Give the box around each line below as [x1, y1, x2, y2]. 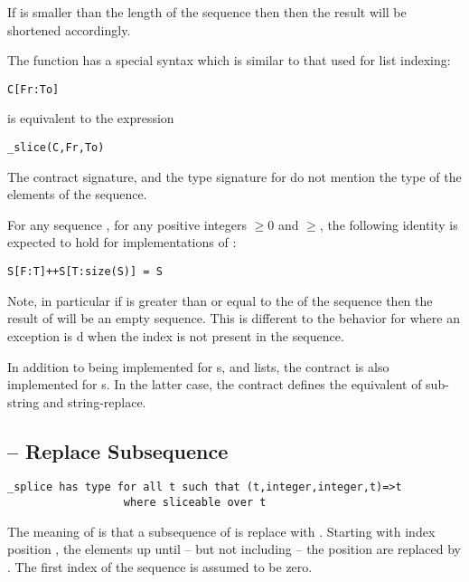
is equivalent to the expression [7, 109, 174, 128]
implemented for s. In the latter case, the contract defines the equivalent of [7, 375, 422, 394]
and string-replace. [42, 392, 146, 411]
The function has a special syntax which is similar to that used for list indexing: [7, 51, 451, 70]
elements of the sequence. [7, 185, 147, 204]
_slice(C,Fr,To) [7, 141, 105, 155]
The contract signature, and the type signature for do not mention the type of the [7, 167, 462, 186]
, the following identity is [319, 215, 458, 234]
